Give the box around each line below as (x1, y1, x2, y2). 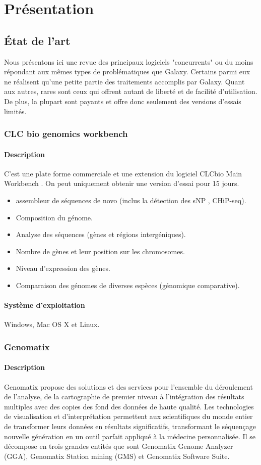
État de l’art (4, 32, 71, 48)
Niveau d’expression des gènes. (16, 263, 110, 273)
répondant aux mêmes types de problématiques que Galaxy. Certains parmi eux (4, 66, 250, 77)
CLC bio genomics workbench (4, 127, 128, 140)
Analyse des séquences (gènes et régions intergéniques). (16, 229, 186, 240)
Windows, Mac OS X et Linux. (4, 319, 100, 330)
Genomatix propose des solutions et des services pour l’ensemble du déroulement (4, 381, 253, 392)
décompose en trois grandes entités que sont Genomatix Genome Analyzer (4, 441, 233, 451)
